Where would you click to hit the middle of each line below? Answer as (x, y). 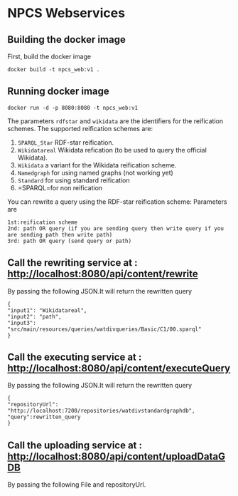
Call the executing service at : (75, 357)
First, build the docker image (49, 56)
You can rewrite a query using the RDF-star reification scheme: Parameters (117, 202)
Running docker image (59, 92)
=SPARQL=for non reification (60, 187)
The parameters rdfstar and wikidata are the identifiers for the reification (115, 121)
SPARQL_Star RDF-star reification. (66, 142)
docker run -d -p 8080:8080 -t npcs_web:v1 (73, 108)
